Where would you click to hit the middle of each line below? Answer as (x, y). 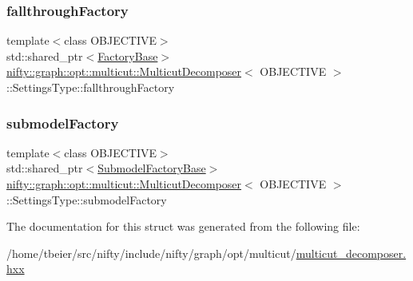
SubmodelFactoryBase (152, 168)
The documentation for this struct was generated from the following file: (183, 226)
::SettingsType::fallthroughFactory (91, 87)
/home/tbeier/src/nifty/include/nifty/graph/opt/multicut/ (151, 253)
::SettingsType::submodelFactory (87, 199)
